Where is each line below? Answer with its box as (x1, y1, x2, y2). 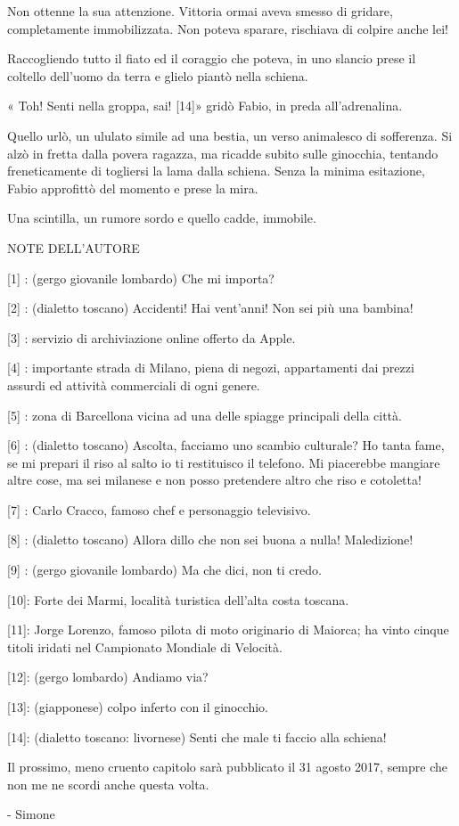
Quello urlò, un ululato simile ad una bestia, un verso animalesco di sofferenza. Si (7, 126, 453, 144)
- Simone (7, 805, 55, 823)
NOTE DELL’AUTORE (7, 238, 140, 257)
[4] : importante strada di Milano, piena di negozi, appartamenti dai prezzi (7, 358, 414, 377)
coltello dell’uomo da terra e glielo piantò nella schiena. (7, 66, 308, 85)
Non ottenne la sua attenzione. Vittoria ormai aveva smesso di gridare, (7, 2, 393, 20)
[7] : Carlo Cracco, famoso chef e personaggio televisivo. (7, 500, 311, 519)
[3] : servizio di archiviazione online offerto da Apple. (7, 328, 296, 347)
